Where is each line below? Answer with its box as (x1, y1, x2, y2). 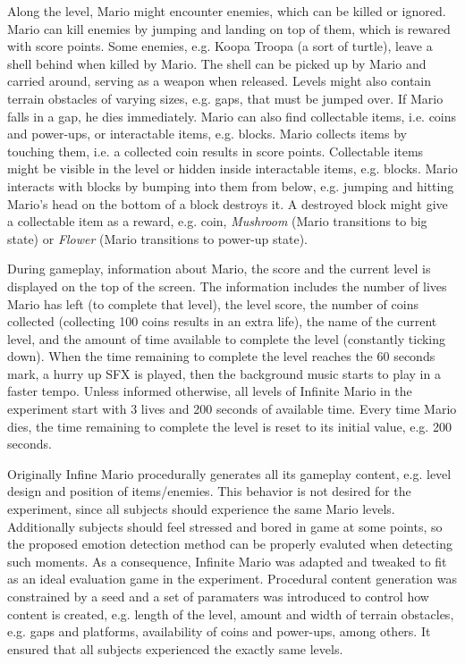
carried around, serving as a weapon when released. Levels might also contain (7, 71, 432, 90)
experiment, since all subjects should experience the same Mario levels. (7, 500, 395, 518)
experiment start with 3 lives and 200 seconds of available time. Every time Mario (7, 399, 457, 418)
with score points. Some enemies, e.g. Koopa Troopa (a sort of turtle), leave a (7, 37, 433, 55)
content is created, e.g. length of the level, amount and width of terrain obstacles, (7, 604, 454, 623)
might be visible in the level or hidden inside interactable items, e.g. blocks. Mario (7, 159, 458, 178)
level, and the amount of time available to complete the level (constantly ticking (7, 329, 446, 348)
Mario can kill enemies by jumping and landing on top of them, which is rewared (7, 19, 451, 38)
